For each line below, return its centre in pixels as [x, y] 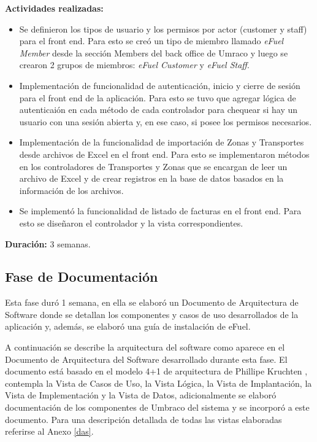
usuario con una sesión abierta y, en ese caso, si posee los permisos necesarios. [166, 121]
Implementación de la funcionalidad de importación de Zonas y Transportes [162, 142]
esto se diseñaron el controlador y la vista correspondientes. [131, 223]
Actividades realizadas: [54, 8]
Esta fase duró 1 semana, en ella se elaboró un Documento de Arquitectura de [152, 302]
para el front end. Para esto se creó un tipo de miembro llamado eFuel [151, 41]
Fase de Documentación [82, 277]
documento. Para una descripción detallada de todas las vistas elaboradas [143, 419]
